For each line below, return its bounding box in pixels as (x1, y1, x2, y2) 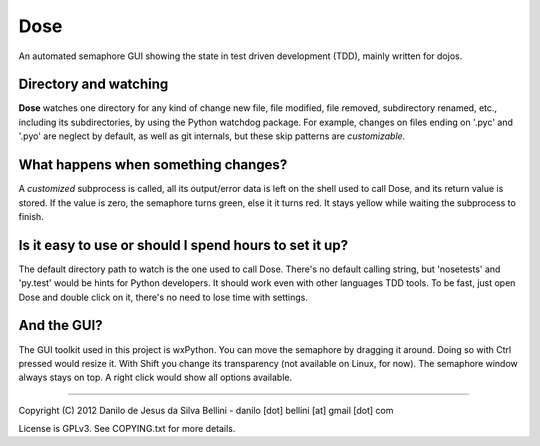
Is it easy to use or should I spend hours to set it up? (18, 236, 349, 254)
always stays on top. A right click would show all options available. (18, 371, 293, 384)
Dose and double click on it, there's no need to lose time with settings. (18, 291, 309, 303)
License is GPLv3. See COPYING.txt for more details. (18, 423, 236, 435)
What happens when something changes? (18, 156, 288, 174)
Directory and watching (18, 76, 169, 93)
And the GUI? (18, 317, 104, 334)
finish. (18, 210, 44, 222)
